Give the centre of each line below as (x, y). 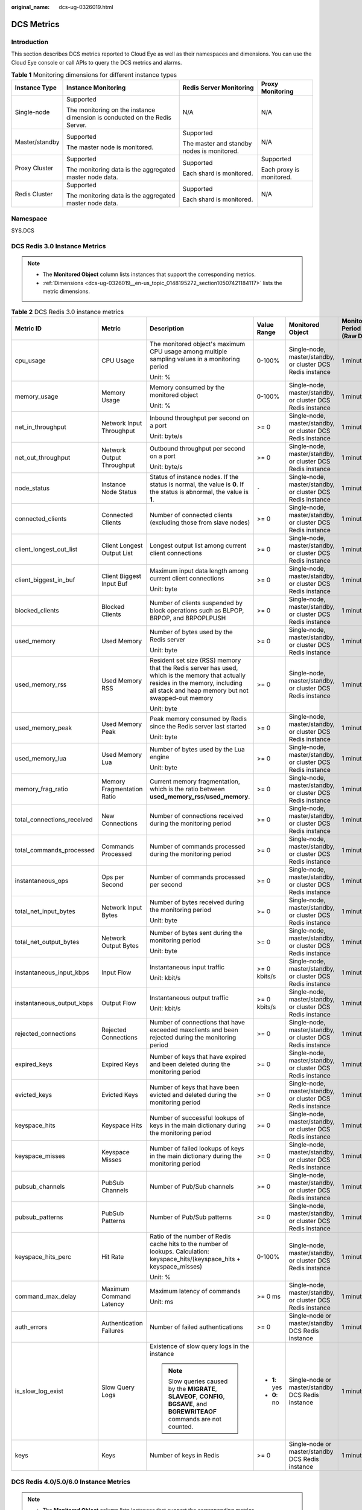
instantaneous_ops (42, 881)
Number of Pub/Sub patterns (191, 1217)
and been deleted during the (190, 1064)
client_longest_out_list (46, 549)
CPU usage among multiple (189, 352)
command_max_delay (46, 1296)
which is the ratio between (187, 789)
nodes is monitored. (211, 151)
